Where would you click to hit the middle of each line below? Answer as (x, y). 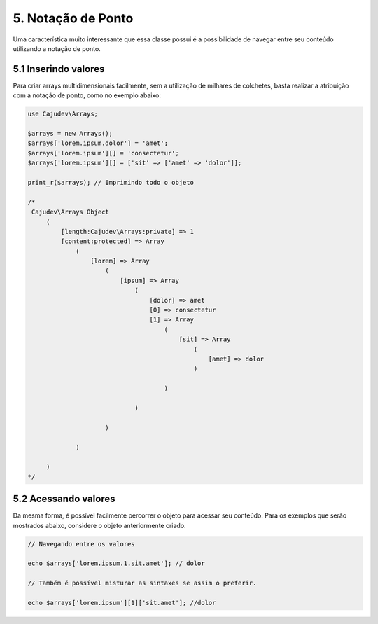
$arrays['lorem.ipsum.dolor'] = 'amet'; (98, 143)
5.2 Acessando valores (64, 499)
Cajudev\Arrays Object (71, 212)
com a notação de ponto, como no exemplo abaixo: (87, 95)
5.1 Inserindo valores (59, 69)
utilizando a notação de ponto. (57, 48)
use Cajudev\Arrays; (63, 114)
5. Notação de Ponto (73, 18)
